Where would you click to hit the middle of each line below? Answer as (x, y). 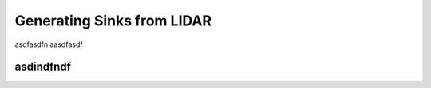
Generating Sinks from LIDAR (113, 21)
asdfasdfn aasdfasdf (49, 44)
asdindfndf (43, 67)
